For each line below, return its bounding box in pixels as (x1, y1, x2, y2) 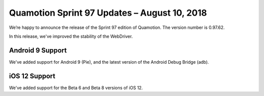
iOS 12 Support (9, 72, 56, 80)
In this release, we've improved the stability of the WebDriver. (9, 33, 133, 39)
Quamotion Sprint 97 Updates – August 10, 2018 (9, 7, 207, 18)
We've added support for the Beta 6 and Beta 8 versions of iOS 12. (9, 85, 143, 91)
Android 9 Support (9, 46, 67, 54)
